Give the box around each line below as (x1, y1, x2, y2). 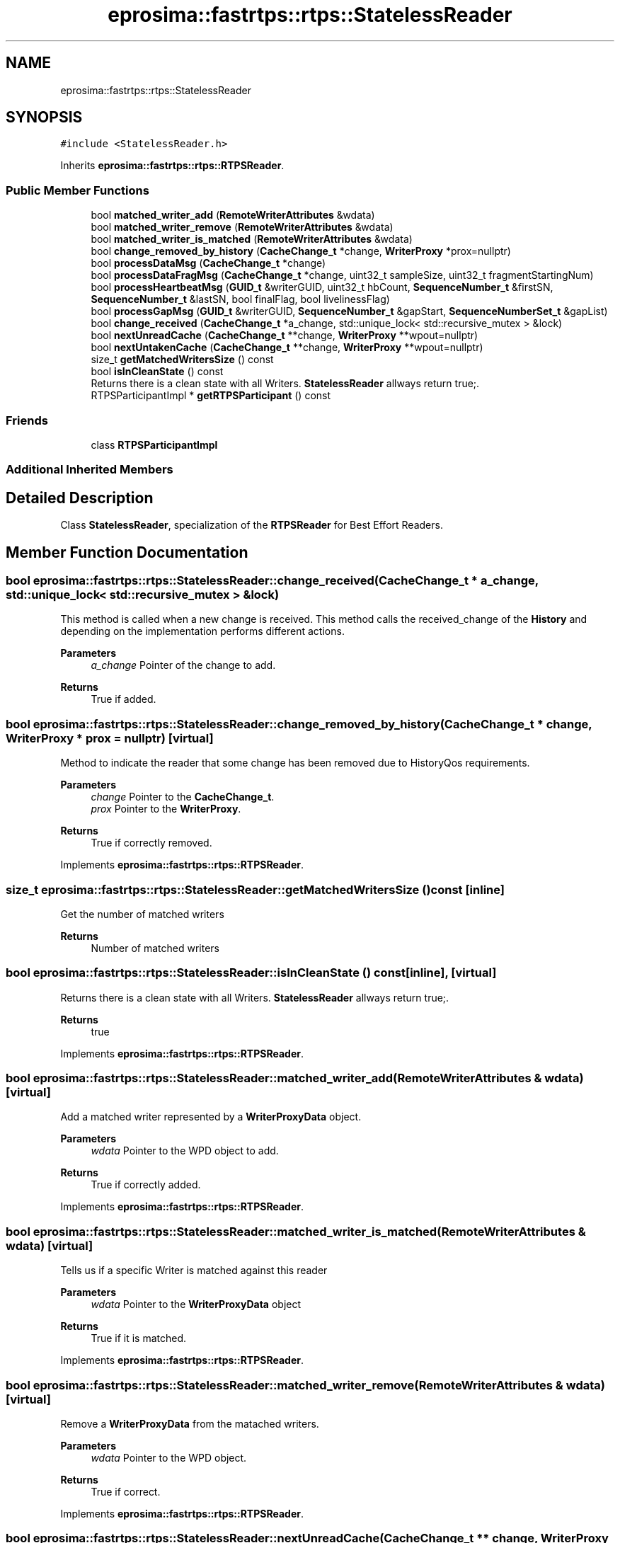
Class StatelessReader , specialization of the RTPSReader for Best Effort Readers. (60, 519, 443, 532)
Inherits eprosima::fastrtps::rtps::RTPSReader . (60, 159, 285, 172)
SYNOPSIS (6, 108, 83, 127)
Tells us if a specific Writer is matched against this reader (60, 1264, 328, 1277)
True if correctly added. (91, 1178, 201, 1191)
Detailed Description (6, 488, 154, 507)
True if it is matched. (91, 1332, 187, 1345)
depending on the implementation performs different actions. (60, 625, 345, 638)
